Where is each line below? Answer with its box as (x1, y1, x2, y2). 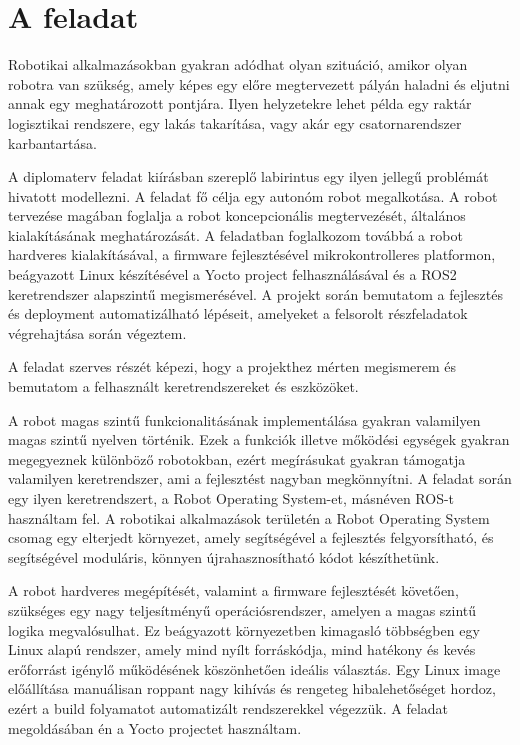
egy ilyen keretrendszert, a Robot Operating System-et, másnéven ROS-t (8, 488, 455, 508)
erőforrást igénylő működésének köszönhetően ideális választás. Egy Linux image (8, 658, 501, 679)
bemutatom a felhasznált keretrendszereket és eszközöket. (8, 376, 359, 397)
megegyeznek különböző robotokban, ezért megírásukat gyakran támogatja (8, 448, 466, 469)
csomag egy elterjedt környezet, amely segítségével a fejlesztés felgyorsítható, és (8, 527, 494, 548)
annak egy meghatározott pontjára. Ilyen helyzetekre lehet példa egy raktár (8, 93, 472, 114)
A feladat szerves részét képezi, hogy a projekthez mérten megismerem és (8, 356, 457, 377)
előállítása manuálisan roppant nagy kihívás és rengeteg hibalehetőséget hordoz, (8, 678, 496, 699)
